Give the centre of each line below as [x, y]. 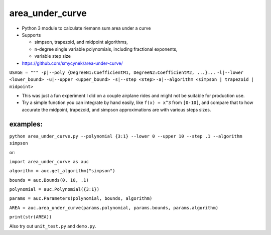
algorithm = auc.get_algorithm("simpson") [62, 171]
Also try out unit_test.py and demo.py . [53, 226]
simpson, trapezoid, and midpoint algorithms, [81, 42]
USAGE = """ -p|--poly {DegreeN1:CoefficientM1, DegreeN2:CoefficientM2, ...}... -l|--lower [126, 72]
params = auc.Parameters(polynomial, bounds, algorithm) [81, 199]
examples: [26, 124]
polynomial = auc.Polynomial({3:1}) [54, 189]
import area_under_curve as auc [49, 161]
